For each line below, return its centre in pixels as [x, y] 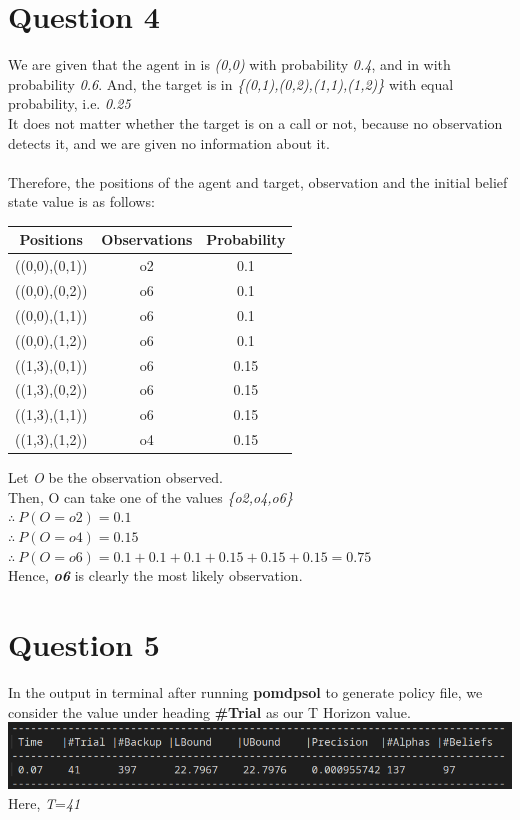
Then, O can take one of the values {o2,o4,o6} [150, 496]
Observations [147, 239]
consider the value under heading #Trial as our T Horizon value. [209, 711]
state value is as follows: [81, 201]
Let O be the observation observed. [115, 477]
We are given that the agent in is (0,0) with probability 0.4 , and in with [229, 64]
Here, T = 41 [44, 802]
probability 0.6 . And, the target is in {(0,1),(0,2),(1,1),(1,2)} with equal [231, 83]
